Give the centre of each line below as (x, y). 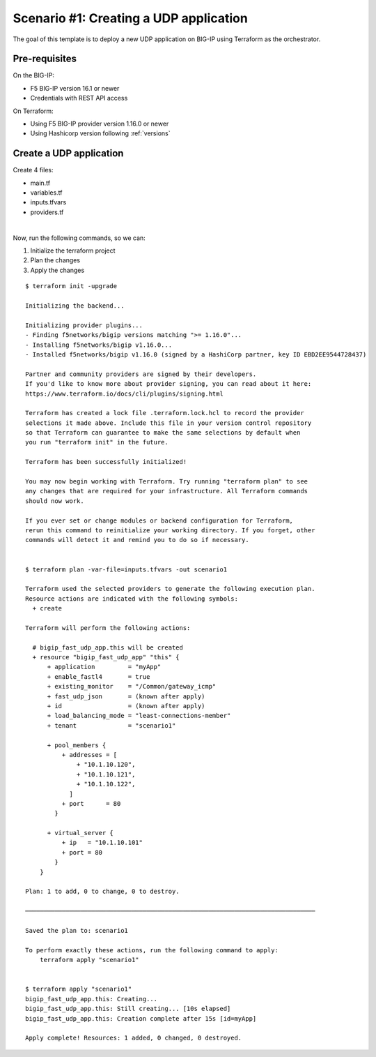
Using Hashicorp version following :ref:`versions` (100, 133)
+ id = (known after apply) (126, 706)
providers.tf (47, 212)
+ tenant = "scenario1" (111, 725)
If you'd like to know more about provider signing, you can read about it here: (169, 384)
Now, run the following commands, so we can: (79, 238)
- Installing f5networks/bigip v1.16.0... (99, 345)
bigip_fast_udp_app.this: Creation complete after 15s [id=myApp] (141, 1018)
